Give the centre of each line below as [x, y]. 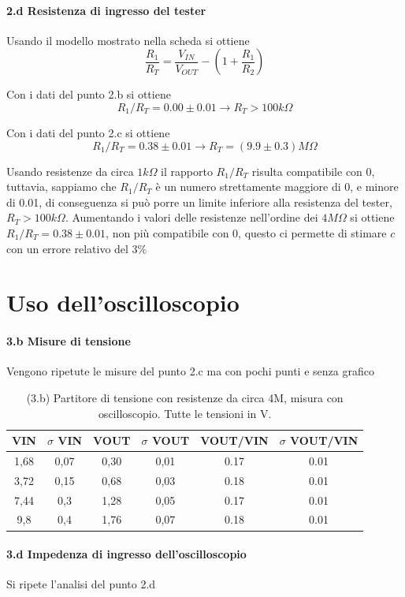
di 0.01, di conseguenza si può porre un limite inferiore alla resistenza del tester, [199, 201]
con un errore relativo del [67, 248]
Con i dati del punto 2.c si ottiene [88, 132]
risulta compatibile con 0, [313, 171]
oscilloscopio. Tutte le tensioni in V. [185, 413]
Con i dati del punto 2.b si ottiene [89, 94]
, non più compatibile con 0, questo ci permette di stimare [246, 232]
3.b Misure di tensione [69, 341]
